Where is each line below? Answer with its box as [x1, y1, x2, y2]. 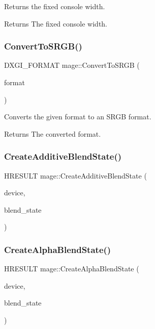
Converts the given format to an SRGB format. [4, 111, 151, 122]
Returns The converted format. [4, 128, 101, 139]
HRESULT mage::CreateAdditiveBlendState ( [4, 170, 147, 181]
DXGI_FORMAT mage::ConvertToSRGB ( [4, 60, 140, 70]
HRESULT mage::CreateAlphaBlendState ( [4, 263, 139, 274]
